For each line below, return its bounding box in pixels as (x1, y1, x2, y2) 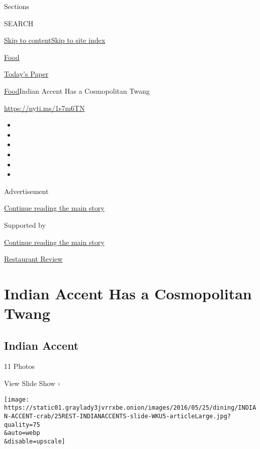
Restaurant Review (4, 253, 63, 264)
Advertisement (4, 185, 49, 196)
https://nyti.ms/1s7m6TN (4, 102, 85, 113)
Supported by (4, 219, 46, 230)
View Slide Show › (4, 378, 60, 389)
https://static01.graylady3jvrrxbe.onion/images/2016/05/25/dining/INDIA (4, 404, 256, 412)
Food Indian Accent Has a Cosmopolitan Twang (4, 85, 150, 96)
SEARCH (4, 18, 34, 28)
